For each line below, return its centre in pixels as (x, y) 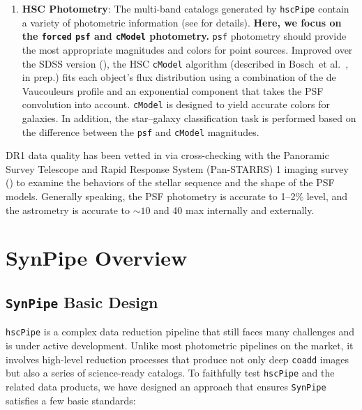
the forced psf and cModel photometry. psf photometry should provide (184, 36)
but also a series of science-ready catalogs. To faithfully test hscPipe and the (170, 373)
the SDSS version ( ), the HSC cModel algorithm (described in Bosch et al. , (185, 63)
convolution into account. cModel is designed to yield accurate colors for (176, 104)
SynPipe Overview (97, 258)
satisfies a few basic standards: (71, 400)
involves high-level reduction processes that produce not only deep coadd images (178, 359)
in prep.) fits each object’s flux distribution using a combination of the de (179, 77)
